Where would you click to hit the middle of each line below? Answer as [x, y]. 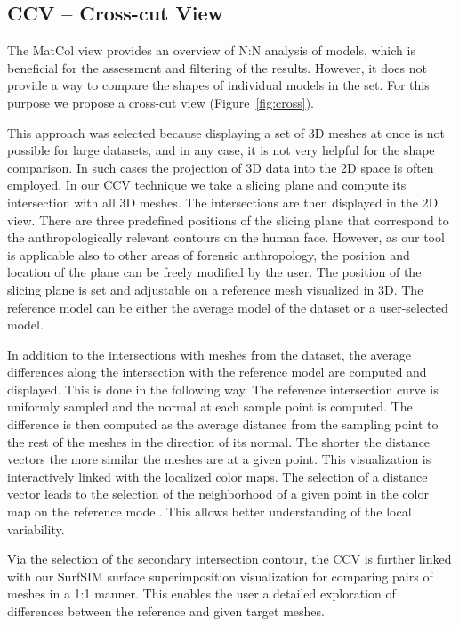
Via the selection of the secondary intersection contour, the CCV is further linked [229, 559]
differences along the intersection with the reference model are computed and [217, 372]
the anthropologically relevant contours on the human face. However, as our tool [226, 237]
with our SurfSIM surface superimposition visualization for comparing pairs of [220, 576]
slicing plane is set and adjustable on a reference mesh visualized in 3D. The [215, 289]
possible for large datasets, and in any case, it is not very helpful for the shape [221, 150]
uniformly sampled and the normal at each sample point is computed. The [210, 406]
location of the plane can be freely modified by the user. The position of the [214, 272]
